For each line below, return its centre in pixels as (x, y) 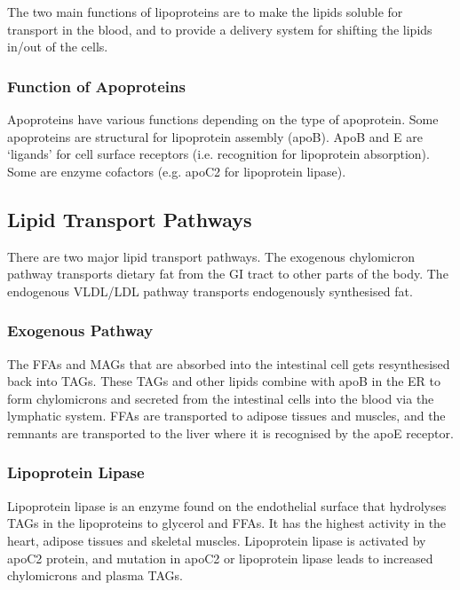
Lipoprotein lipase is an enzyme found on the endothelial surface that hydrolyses (227, 505)
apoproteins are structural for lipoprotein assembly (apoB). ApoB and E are (215, 136)
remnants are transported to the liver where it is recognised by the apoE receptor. (230, 433)
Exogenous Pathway (80, 330)
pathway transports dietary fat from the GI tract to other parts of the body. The (228, 274)
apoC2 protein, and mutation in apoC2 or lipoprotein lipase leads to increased (220, 558)
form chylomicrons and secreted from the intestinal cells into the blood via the (221, 398)
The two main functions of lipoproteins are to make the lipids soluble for (205, 12)
